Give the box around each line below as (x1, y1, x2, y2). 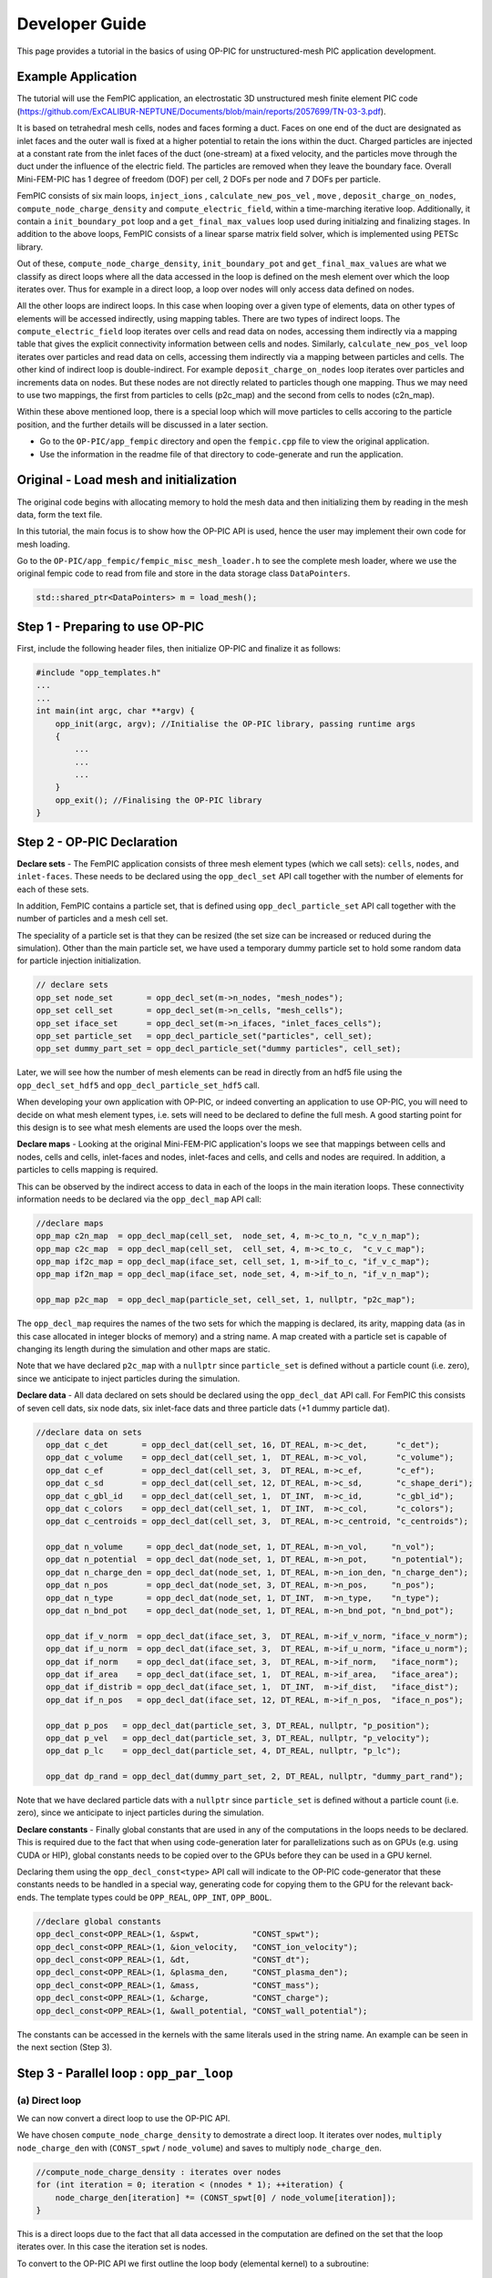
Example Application (16, 69, 138, 85)
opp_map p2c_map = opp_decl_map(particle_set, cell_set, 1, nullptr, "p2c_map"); (36, 1295, 416, 1305)
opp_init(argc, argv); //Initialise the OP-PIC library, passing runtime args (55, 718, 416, 729)
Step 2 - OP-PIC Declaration (16, 834, 178, 849)
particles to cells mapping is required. (16, 1165, 159, 1175)
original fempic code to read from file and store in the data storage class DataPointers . (16, 568, 351, 579)
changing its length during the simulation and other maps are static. (16, 1344, 271, 1354)
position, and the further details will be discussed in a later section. (16, 419, 269, 430)
